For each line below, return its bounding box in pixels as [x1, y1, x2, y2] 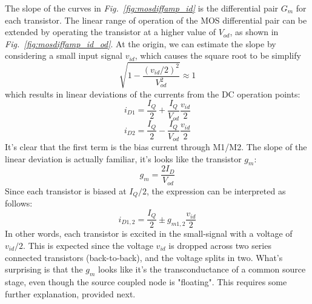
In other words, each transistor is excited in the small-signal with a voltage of [5, 227, 293, 240]
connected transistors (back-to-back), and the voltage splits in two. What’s [5, 251, 283, 263]
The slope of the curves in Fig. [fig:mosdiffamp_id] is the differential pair [5, 2, 279, 14]
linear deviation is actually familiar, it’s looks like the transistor [5, 152, 242, 165]
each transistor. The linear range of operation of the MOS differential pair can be [5, 13, 307, 26]
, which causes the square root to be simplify [134, 49, 301, 62]
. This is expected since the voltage [23, 239, 153, 252]
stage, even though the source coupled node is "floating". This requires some [5, 276, 287, 288]
